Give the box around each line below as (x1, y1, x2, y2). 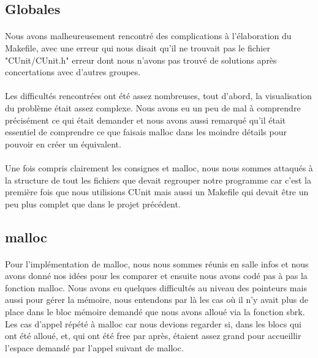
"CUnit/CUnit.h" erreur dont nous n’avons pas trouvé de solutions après (5, 53, 277, 66)
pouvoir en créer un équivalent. (5, 137, 121, 150)
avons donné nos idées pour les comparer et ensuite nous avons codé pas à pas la (5, 269, 308, 282)
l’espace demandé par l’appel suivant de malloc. (5, 341, 184, 354)
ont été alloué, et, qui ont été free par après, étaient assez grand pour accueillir (5, 329, 301, 342)
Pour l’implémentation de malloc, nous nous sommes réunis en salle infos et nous (5, 257, 309, 270)
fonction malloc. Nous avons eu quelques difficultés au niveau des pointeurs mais (5, 281, 307, 294)
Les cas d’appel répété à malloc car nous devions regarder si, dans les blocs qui (5, 317, 301, 330)
